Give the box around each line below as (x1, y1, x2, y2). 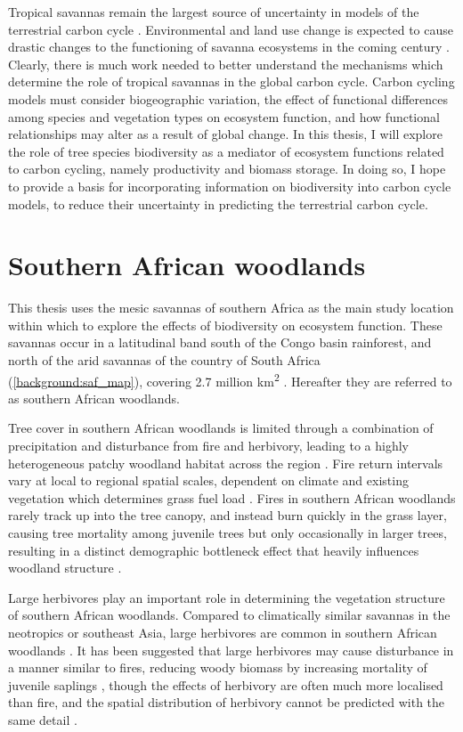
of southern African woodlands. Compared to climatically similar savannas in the (8, 606, 451, 624)
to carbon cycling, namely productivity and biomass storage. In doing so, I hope (8, 159, 446, 178)
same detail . (8, 710, 77, 728)
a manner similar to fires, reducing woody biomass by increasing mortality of (8, 658, 427, 677)
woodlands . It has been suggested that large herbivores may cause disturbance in (8, 640, 454, 659)
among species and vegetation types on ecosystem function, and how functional (8, 107, 440, 126)
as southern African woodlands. (8, 388, 180, 407)
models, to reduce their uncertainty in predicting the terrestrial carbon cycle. (8, 194, 428, 213)
